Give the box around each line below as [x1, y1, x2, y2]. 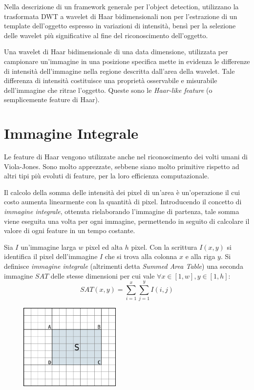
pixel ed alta [85, 241, 123, 252]
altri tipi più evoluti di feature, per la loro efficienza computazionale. [4, 171, 210, 181]
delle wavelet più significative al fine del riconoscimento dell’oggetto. [4, 30, 208, 40]
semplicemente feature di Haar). [4, 94, 100, 105]
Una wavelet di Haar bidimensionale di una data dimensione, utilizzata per [4, 46, 228, 57]
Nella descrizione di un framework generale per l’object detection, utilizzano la [4, 1, 239, 11]
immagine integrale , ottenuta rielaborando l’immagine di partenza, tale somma [4, 206, 239, 217]
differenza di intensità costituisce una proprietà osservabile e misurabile [4, 75, 217, 86]
